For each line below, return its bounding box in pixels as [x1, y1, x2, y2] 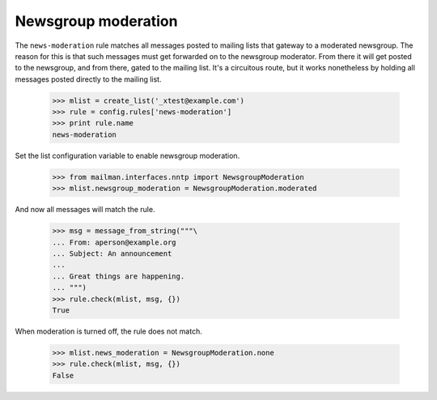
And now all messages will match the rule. [15, 205, 155, 215]
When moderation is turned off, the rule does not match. [15, 326, 202, 336]
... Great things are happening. [52, 271, 185, 281]
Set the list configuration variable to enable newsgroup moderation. [15, 151, 240, 160]
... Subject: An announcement [52, 249, 172, 258]
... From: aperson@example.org [52, 237, 177, 247]
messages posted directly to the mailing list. [15, 74, 162, 84]
